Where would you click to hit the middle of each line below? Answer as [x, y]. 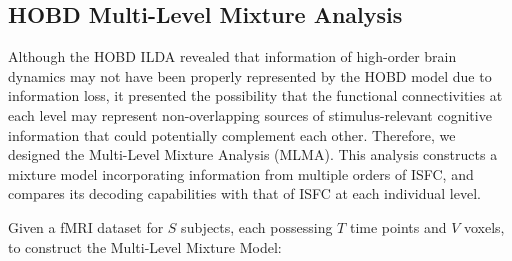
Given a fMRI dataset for [86, 226]
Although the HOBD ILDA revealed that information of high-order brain [232, 56]
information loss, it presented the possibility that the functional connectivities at [255, 95]
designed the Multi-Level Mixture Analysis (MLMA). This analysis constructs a [253, 154]
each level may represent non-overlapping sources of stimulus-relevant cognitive [250, 114]
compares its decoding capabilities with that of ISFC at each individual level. [244, 193]
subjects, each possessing [257, 226]
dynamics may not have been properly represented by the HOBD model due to [250, 75]
